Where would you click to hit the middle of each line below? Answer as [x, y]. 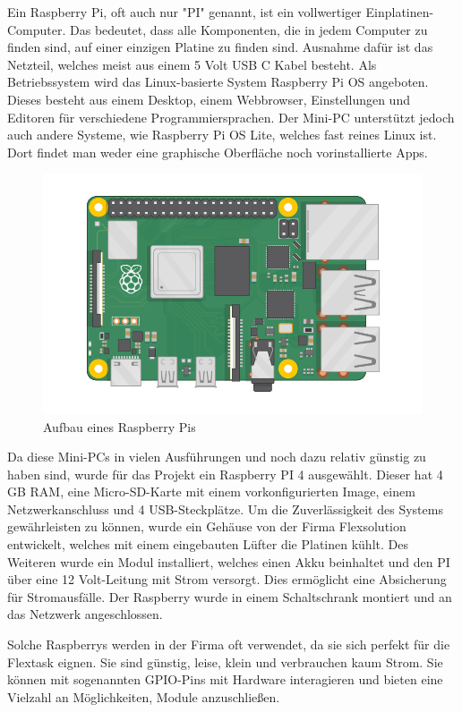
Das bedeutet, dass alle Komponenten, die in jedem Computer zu [249, 29]
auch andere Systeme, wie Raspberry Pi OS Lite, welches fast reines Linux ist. [222, 135]
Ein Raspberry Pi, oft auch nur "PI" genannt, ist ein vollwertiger [184, 12]
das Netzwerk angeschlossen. [85, 614]
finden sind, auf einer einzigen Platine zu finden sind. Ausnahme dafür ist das [220, 47]
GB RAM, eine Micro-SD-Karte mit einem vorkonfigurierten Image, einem [211, 492]
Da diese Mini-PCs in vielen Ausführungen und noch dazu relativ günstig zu [217, 457]
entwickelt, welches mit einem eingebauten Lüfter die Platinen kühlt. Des [208, 544]
